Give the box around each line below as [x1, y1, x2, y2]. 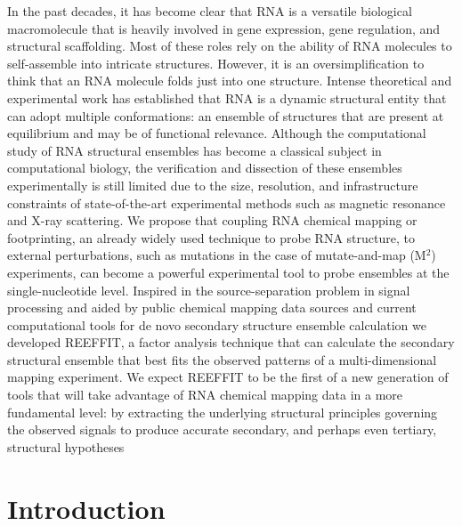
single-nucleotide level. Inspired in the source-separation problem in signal [7, 280, 410, 299]
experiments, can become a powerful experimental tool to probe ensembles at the [7, 263, 450, 281]
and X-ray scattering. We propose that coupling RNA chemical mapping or [7, 211, 417, 230]
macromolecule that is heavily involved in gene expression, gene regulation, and [7, 19, 441, 37]
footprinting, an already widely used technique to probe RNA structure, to [7, 228, 415, 247]
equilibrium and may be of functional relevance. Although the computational [7, 124, 426, 142]
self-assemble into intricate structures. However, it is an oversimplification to [7, 53, 425, 72]
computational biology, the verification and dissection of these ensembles [7, 158, 402, 177]
